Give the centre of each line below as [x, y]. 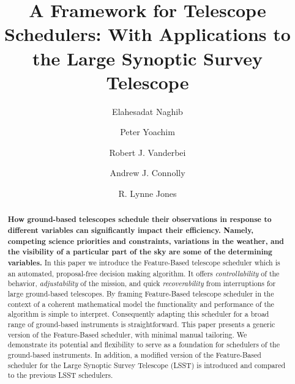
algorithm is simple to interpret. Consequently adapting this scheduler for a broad [138, 314]
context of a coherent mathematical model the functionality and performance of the [141, 304]
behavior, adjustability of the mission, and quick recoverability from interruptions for [142, 283]
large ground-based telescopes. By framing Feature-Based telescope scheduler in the [141, 294]
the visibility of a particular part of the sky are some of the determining [140, 252]
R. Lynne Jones [147, 194]
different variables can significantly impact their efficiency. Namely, [131, 231]
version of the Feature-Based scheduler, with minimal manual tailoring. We [127, 334]
